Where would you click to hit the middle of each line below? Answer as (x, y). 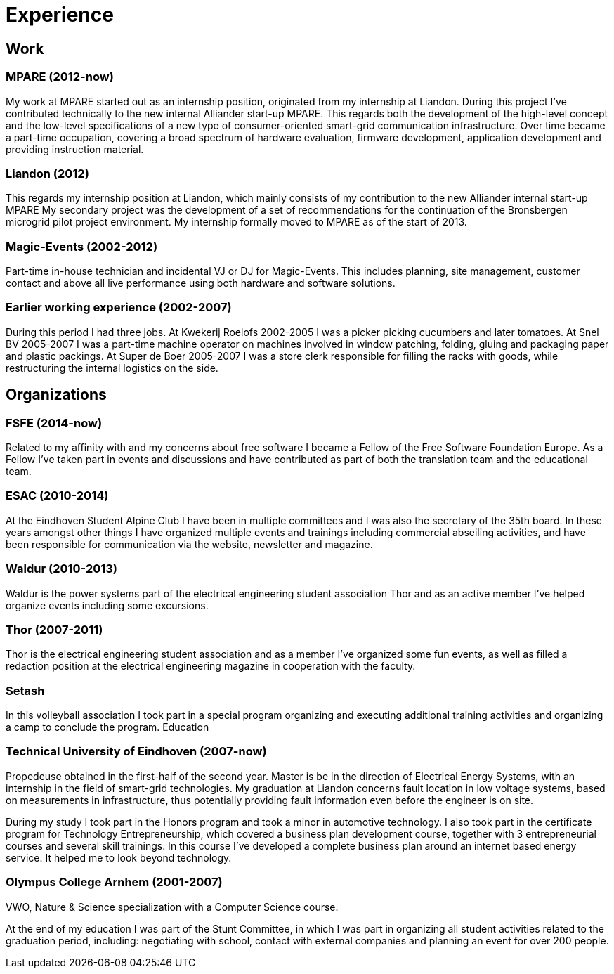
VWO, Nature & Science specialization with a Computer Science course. (172, 907)
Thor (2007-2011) (54, 629)
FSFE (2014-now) (54, 423)
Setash (25, 690)
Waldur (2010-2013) (61, 569)
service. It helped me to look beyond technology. (119, 857)
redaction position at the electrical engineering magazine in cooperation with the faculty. (211, 666)
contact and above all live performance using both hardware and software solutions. (201, 283)
